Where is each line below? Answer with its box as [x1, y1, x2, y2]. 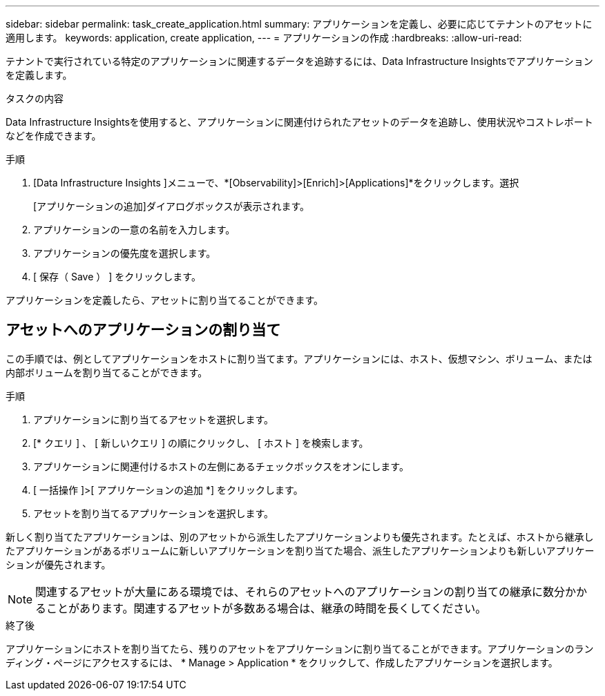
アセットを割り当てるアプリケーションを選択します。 [33, 507, 274, 519]
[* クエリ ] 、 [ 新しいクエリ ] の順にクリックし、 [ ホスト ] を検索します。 [33, 436, 369, 449]
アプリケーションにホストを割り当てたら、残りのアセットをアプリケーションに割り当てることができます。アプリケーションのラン [6, 642, 594, 655]
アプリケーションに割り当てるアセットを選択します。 [33, 413, 274, 425]
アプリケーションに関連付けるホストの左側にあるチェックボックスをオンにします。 [33, 460, 409, 472]
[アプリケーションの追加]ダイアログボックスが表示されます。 [33, 200, 310, 212]
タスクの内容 [6, 93, 64, 104]
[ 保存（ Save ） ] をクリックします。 [33, 271, 201, 282]
